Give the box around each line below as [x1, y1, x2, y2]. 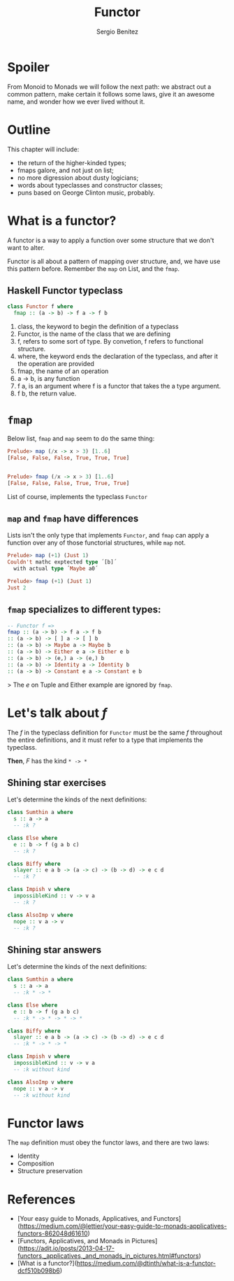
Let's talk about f [7, 705, 108, 721]
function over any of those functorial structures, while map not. [7, 538, 187, 547]
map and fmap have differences [7, 512, 139, 524]
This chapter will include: [7, 145, 80, 153]
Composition [17, 1159, 54, 1168]
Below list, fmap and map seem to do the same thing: [7, 435, 155, 443]
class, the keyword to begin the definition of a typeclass [17, 323, 180, 331]
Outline [7, 122, 51, 137]
